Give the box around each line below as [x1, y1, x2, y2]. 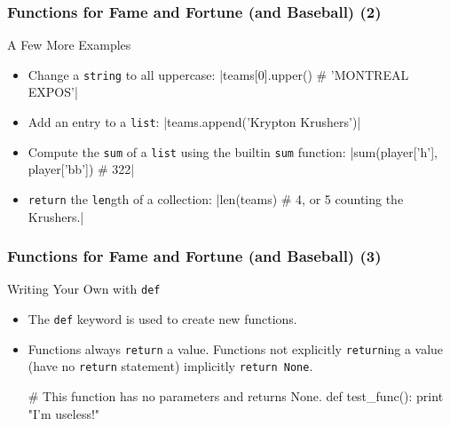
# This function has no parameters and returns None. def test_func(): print [28, 387, 444, 406]
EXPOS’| [28, 83, 78, 101]
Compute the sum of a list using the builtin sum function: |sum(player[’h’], [28, 142, 438, 161]
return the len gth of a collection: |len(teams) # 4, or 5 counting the [28, 189, 404, 208]
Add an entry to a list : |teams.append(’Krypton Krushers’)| [28, 113, 361, 131]
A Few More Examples [7, 35, 131, 54]
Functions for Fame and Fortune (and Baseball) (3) [7, 245, 382, 267]
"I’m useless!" [28, 404, 100, 422]
